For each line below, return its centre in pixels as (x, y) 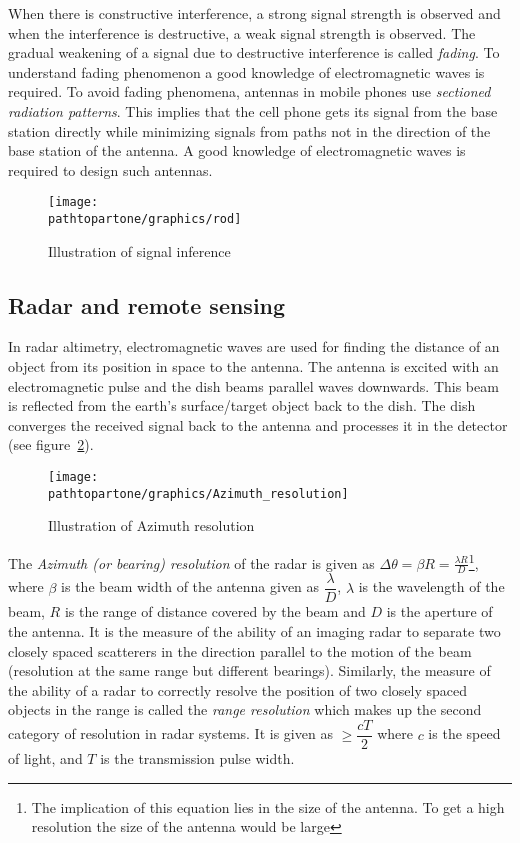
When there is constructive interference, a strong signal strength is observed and (254, 13)
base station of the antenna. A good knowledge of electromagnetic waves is (237, 150)
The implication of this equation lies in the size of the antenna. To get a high (268, 806)
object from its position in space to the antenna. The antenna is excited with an (253, 366)
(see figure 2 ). (51, 444)
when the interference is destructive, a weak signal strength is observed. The (242, 32)
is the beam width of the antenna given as (190, 586)
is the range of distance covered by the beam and (215, 611)
